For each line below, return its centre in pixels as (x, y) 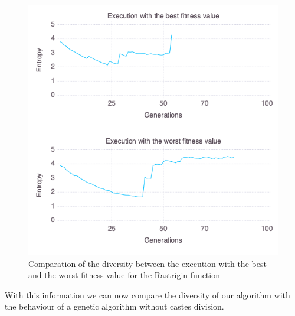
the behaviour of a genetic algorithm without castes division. (114, 306)
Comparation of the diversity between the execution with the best (147, 263)
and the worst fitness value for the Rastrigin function (124, 275)
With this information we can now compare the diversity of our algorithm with (147, 294)
